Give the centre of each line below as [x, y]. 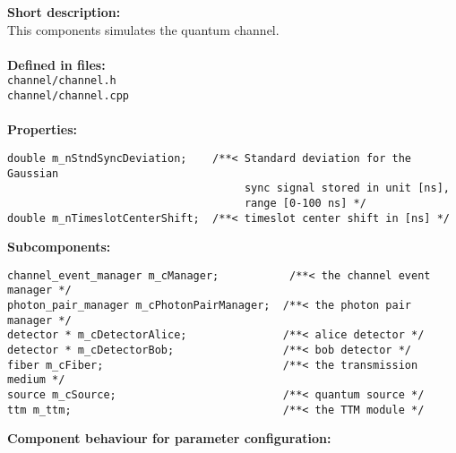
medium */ [36, 380]
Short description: [64, 12]
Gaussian [33, 173]
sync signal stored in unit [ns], [347, 188]
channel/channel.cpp [69, 96]
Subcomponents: [59, 247]
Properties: [43, 129]
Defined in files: [56, 64]
